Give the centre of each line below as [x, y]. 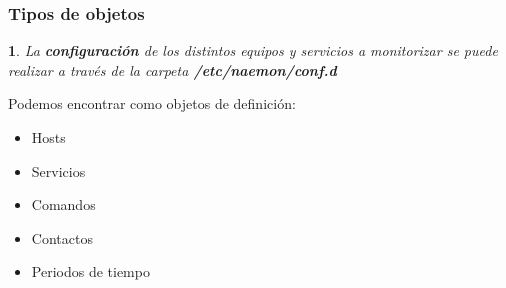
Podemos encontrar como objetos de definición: [152, 103]
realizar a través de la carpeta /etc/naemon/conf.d [172, 69]
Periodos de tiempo [90, 271]
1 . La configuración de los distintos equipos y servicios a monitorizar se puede [253, 50]
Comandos [63, 204]
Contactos [62, 237]
